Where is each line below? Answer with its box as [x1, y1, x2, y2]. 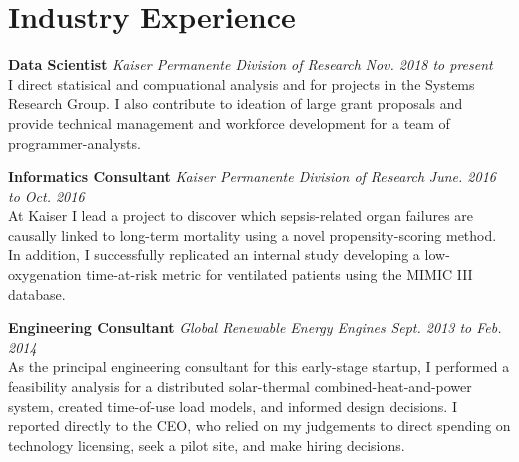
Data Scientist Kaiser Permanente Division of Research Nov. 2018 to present [8, 54, 493, 75]
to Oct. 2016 [8, 185, 85, 206]
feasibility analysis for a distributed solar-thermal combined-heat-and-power [8, 376, 472, 397]
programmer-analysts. [8, 132, 141, 153]
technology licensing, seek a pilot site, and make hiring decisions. [8, 434, 405, 455]
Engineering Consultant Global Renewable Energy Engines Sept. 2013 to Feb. [8, 317, 502, 338]
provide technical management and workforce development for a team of [8, 112, 450, 133]
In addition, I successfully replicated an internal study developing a [8, 244, 420, 265]
